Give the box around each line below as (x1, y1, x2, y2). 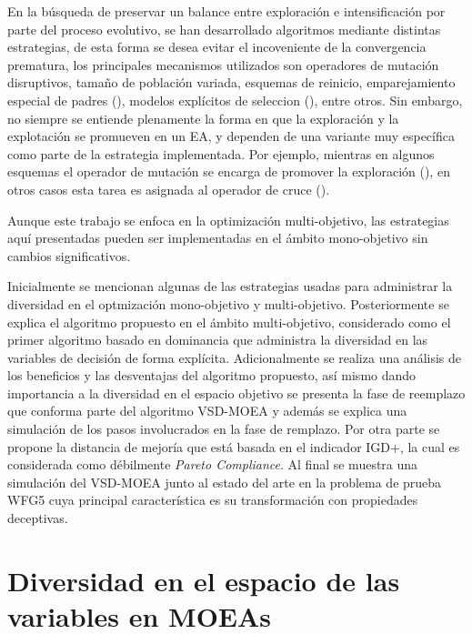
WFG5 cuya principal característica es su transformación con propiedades (7, 490, 418, 509)
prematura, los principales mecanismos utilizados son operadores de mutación (7, 55, 439, 74)
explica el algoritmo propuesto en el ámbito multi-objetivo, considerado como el (7, 312, 451, 331)
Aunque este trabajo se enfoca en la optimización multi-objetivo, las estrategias (7, 210, 449, 229)
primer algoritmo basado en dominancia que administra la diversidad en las (7, 330, 428, 349)
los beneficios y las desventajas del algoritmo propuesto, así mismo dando (7, 366, 417, 385)
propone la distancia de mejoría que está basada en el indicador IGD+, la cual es (7, 437, 460, 456)
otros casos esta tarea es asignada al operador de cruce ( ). (7, 179, 330, 198)
